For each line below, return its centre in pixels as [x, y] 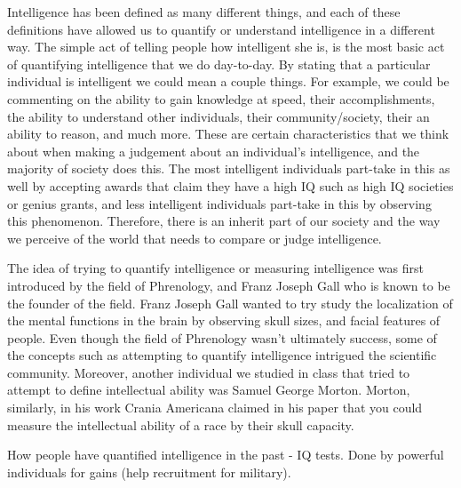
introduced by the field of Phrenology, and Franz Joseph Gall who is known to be [229, 285]
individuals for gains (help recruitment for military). [149, 472]
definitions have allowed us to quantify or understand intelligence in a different [221, 29]
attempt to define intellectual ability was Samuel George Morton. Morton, [209, 390]
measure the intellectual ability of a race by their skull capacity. [181, 424]
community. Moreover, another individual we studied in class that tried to [209, 372]
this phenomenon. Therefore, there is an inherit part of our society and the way [224, 221]
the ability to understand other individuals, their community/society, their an [219, 116]
